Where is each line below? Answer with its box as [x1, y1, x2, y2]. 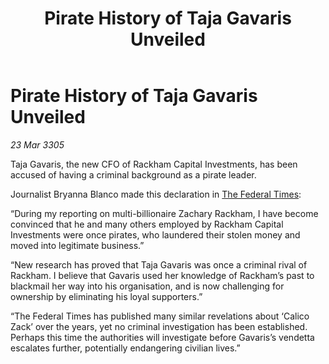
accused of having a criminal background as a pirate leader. [10, 168, 257, 181]
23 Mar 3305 [10, 138, 65, 151]
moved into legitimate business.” [10, 239, 145, 251]
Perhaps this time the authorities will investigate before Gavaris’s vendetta [10, 331, 315, 343]
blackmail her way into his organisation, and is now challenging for [10, 280, 285, 292]
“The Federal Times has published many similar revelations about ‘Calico [10, 310, 310, 322]
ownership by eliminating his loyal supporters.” [10, 290, 203, 302]
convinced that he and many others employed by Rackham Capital [10, 218, 284, 230]
